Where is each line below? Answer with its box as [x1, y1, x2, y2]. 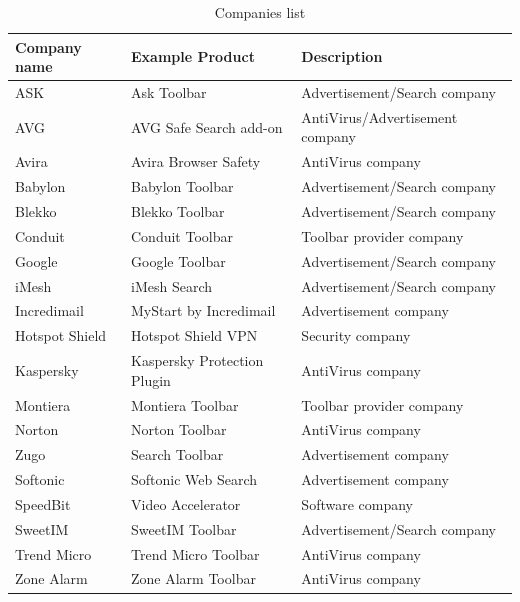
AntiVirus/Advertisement [301, 106, 458, 127]
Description [301, 46, 383, 67]
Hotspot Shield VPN [131, 325, 258, 346]
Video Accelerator [131, 493, 241, 514]
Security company [301, 325, 411, 346]
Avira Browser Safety [131, 151, 261, 172]
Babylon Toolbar [131, 176, 234, 197]
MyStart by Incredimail [131, 300, 276, 321]
